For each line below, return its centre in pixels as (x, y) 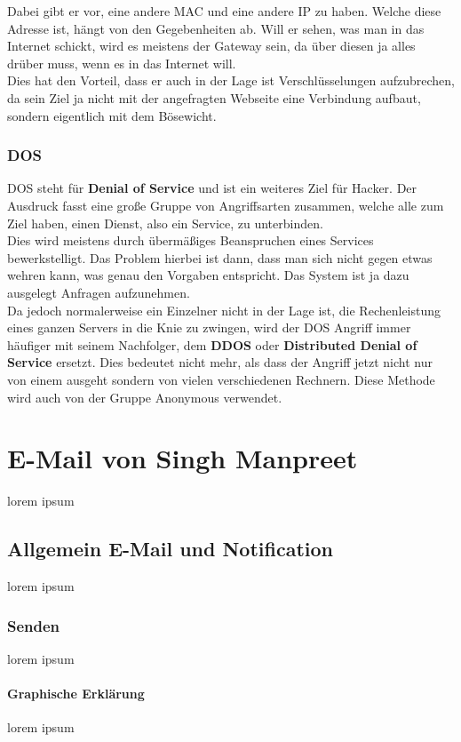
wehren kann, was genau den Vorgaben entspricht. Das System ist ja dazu (208, 275)
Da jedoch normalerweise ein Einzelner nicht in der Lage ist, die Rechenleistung (224, 310)
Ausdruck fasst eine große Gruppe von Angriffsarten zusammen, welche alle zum (226, 205)
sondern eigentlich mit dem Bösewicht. (112, 115)
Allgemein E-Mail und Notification (170, 549)
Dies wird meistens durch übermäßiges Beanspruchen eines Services (191, 240)
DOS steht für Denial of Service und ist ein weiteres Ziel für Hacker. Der (212, 188)
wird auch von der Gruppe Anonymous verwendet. (145, 397)
